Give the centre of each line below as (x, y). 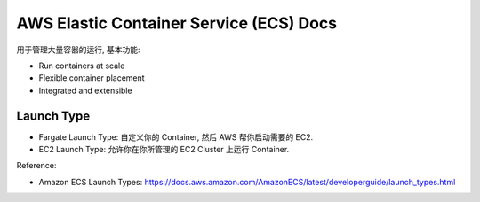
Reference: (36, 166)
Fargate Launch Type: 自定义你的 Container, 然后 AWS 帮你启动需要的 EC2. (176, 136)
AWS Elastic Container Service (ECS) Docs (177, 23)
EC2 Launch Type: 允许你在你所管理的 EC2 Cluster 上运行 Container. (164, 150)
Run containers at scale (82, 66)
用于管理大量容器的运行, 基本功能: (79, 50)
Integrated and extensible (85, 90)
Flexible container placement (92, 78)
